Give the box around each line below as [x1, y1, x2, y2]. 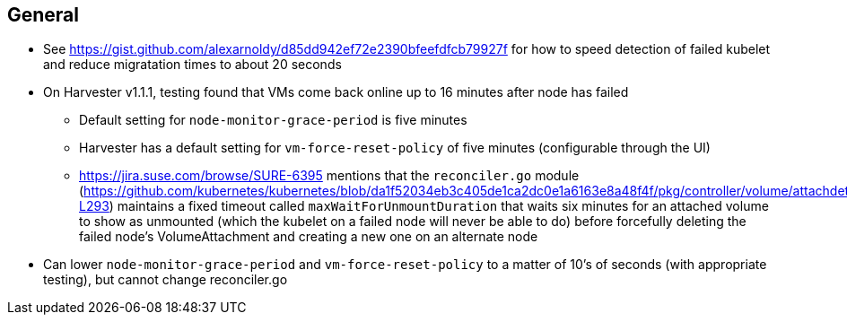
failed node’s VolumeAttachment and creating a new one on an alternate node [79, 229, 538, 245]
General [7, 4, 80, 26]
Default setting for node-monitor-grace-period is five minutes [79, 112, 467, 128]
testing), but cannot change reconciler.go [43, 272, 288, 288]
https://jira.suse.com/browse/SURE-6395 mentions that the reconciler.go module [79, 168, 580, 184]
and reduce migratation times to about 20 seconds [43, 57, 342, 73]
